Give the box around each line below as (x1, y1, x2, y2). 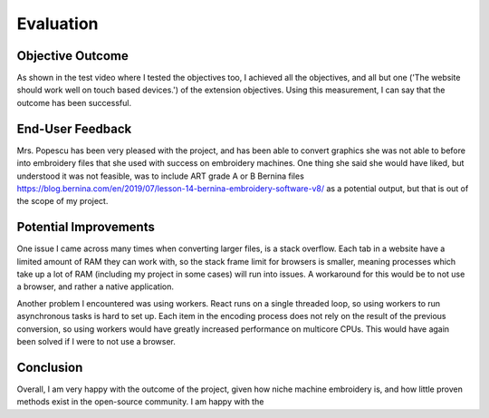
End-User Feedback (16, 121, 132, 136)
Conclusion (16, 359, 83, 375)
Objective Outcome (16, 48, 129, 63)
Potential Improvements (16, 219, 156, 235)
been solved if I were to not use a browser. (16, 335, 177, 346)
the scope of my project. (16, 196, 109, 207)
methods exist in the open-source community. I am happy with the (16, 396, 264, 407)
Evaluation (16, 14, 99, 34)
